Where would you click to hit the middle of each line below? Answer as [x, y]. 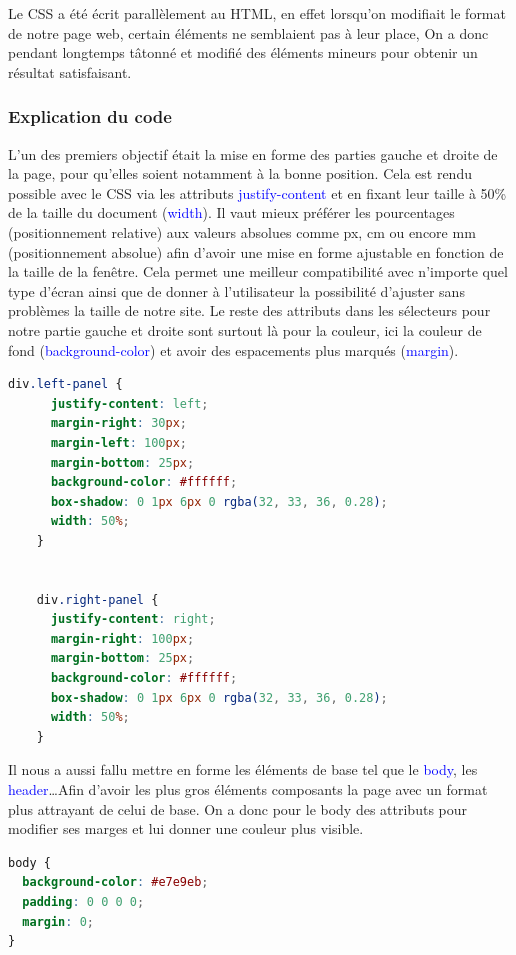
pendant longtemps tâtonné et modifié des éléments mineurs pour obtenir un [243, 52]
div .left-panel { [65, 384]
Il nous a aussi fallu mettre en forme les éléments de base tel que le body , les [243, 769]
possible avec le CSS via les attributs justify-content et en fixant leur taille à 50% [257, 192]
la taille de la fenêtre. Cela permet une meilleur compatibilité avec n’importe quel [258, 271]
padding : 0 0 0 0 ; [83, 901]
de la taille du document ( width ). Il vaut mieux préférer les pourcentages [231, 212]
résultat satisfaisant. [70, 71]
